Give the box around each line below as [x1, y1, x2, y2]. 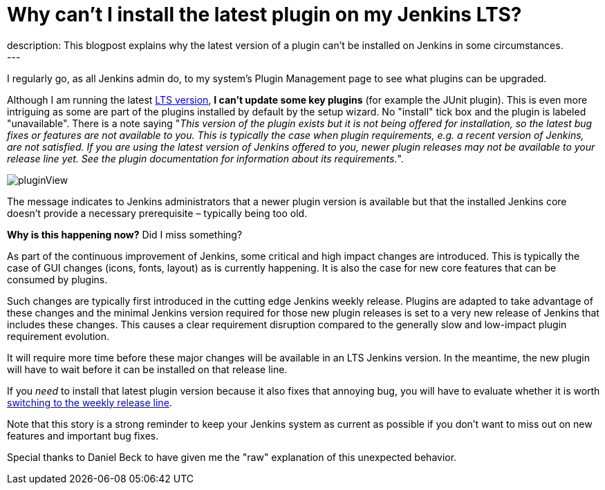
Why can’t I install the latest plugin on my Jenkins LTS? [7, 3, 522, 26]
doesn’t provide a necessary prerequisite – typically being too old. [7, 207, 308, 219]
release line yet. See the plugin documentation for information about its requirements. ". [7, 152, 404, 164]
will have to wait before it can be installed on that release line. [7, 363, 288, 375]
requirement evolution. [7, 330, 110, 342]
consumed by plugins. [7, 273, 108, 285]
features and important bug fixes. [7, 429, 159, 442]
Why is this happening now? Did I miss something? [7, 228, 243, 241]
